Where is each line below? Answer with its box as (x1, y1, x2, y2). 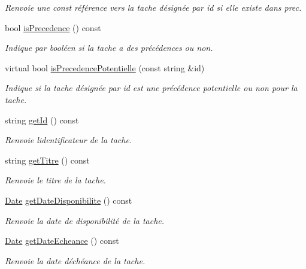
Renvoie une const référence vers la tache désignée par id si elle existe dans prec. (5, 1, 302, 13)
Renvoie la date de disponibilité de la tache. (5, 214, 165, 226)
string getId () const (5, 113, 79, 126)
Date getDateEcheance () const (5, 234, 119, 247)
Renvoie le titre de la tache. (5, 174, 106, 186)
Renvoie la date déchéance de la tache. (5, 254, 146, 267)
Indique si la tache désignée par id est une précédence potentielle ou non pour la (5, 81, 298, 94)
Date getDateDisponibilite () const (5, 194, 132, 206)
